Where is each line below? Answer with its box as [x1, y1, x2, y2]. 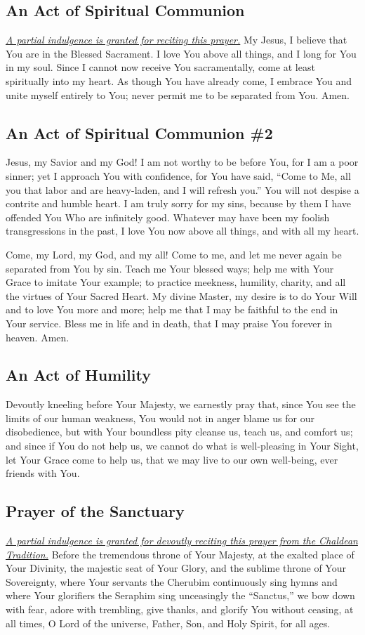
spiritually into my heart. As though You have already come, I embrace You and [6, 73, 352, 88]
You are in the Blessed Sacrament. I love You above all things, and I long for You [6, 46, 357, 60]
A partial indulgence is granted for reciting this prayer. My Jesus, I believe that [6, 32, 347, 47]
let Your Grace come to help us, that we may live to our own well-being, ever [6, 452, 338, 466]
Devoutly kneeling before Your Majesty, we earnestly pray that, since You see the [6, 397, 356, 412]
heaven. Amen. [6, 329, 69, 344]
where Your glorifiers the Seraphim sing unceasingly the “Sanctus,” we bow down [6, 588, 355, 603]
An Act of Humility [6, 364, 151, 386]
